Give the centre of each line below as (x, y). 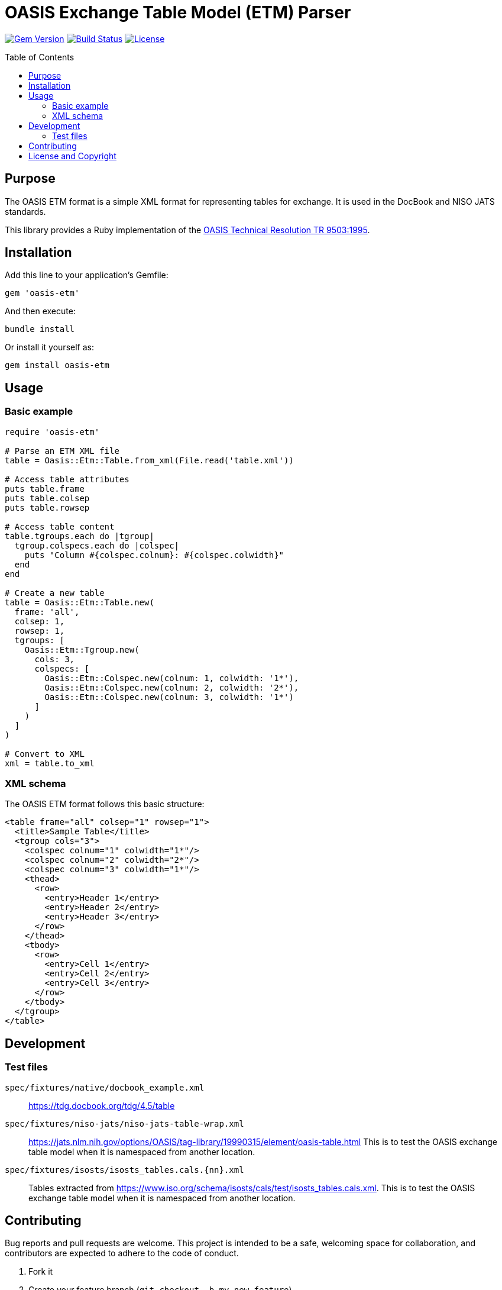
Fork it (41, 1272)
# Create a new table (55, 593)
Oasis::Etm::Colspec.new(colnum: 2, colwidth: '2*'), (172, 687)
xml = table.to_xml (50, 763)
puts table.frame (45, 488)
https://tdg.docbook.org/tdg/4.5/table (102, 1105)
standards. (25, 211)
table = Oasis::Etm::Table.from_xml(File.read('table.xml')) (149, 460)
